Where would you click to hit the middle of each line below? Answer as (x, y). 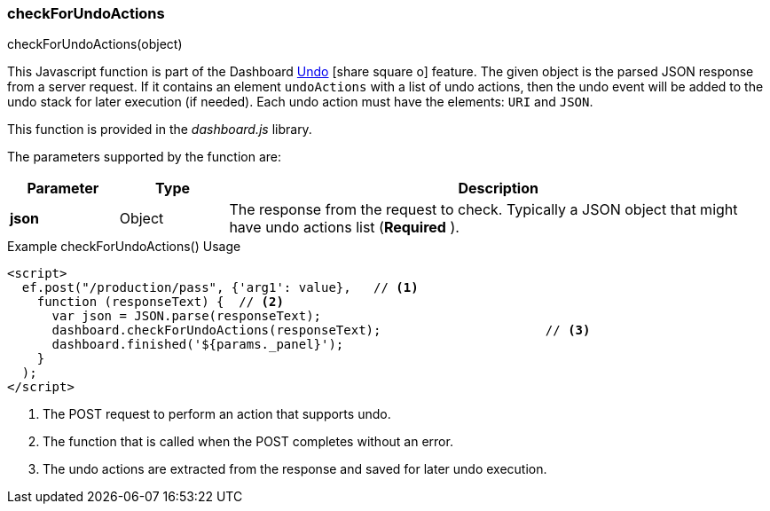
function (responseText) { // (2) (160, 302)
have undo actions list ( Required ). (344, 228)
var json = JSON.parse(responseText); (187, 316)
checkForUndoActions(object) (95, 44)
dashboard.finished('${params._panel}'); (198, 345)
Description (498, 189)
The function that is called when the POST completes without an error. (248, 442)
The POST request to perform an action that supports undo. (217, 414)
